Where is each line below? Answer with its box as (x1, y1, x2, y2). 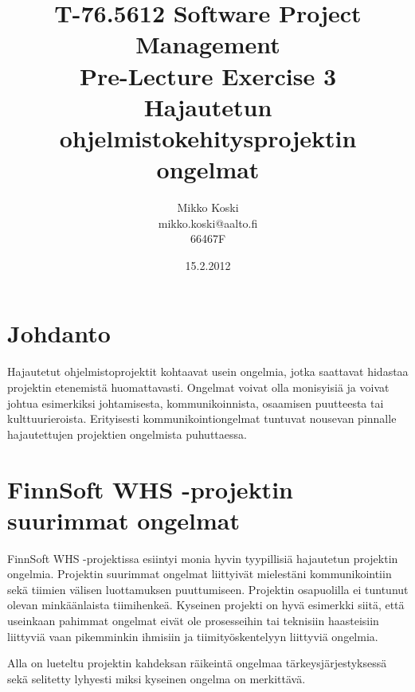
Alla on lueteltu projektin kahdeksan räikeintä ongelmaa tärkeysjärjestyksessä (7, 655, 387, 671)
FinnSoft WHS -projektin (7, 472, 293, 505)
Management (135, 28, 280, 61)
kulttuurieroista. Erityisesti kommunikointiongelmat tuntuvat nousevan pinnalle (7, 410, 397, 427)
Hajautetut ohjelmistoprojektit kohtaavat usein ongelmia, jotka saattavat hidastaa (7, 363, 409, 380)
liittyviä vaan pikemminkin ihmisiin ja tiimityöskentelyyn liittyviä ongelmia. (7, 627, 378, 644)
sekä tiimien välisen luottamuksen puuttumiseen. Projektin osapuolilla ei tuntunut (7, 581, 409, 597)
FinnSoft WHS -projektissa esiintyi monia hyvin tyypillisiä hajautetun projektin (7, 549, 398, 566)
